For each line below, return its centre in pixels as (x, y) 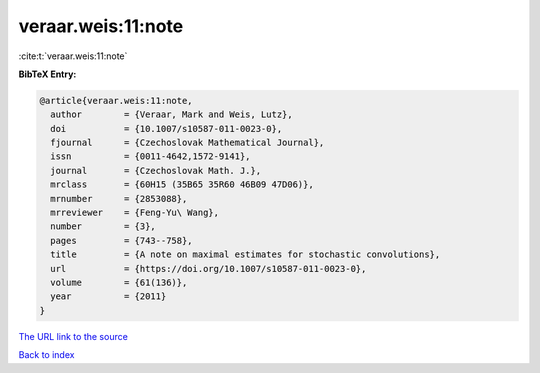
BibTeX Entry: (47, 74)
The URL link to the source (73, 336)
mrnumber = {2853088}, (119, 198)
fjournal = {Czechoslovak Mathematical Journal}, (187, 143)
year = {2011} (108, 296)
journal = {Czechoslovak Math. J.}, (156, 170)
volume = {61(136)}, (119, 282)
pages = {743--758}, (122, 240)
